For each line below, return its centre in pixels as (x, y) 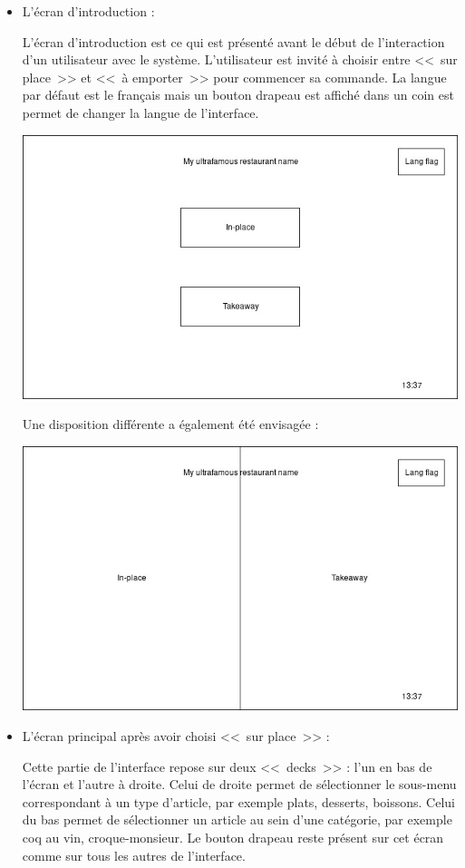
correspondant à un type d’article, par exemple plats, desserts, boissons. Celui (238, 801)
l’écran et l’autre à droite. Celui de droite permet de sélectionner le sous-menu (239, 784)
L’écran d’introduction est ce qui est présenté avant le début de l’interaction (233, 41)
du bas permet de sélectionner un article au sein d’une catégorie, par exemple (237, 819)
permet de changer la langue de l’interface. (140, 112)
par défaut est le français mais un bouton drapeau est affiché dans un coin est (238, 95)
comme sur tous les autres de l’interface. (134, 855)
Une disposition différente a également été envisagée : (170, 424)
